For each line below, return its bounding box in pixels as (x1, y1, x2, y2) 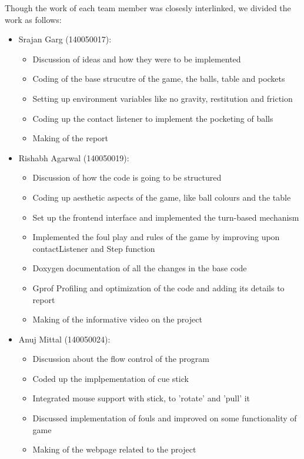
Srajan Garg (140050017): (18, 33, 112, 45)
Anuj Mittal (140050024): (18, 332, 111, 345)
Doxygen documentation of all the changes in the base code (32, 262, 247, 274)
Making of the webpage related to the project (32, 443, 196, 455)
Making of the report (32, 132, 109, 144)
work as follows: (5, 13, 62, 25)
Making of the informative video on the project (32, 313, 202, 325)
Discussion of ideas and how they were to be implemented (32, 52, 241, 65)
